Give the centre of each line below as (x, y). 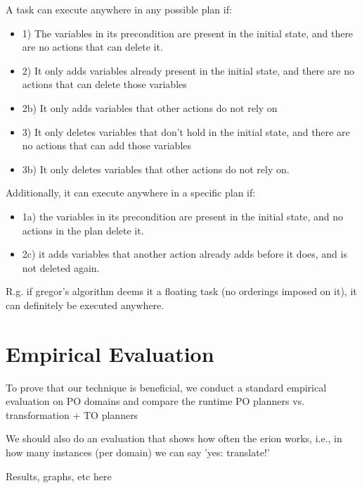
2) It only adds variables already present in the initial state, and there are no (188, 70)
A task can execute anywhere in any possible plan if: (119, 9)
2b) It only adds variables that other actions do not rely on (150, 107)
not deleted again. (61, 267)
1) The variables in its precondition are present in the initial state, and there (188, 33)
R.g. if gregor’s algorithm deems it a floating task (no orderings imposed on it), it (181, 291)
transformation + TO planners (72, 414)
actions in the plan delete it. (83, 230)
